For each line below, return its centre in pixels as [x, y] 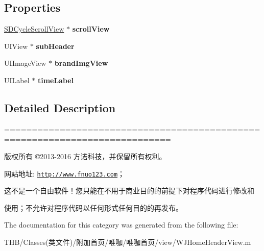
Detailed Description [60, 107]
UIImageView [25, 63]
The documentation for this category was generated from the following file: [121, 225]
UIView [16, 46]
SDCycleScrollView [34, 29]
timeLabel [56, 80]
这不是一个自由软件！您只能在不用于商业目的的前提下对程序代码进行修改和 [129, 191]
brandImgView [81, 63]
